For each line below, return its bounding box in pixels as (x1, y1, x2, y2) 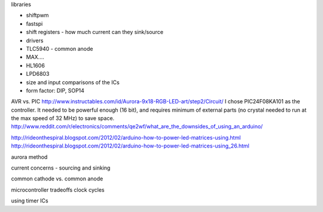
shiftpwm (26, 12, 49, 19)
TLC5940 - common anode (26, 45, 93, 52)
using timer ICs (11, 197, 48, 204)
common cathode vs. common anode (11, 175, 103, 182)
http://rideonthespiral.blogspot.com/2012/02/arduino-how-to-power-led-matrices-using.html (11, 134, 241, 141)
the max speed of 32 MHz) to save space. (11, 115, 115, 122)
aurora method (11, 153, 48, 161)
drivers (26, 36, 44, 44)
